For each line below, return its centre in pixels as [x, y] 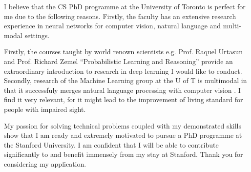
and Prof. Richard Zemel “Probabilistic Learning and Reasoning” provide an [118, 61]
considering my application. [45, 163]
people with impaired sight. [45, 109]
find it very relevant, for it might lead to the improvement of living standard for [124, 99]
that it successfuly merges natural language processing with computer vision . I [122, 90]
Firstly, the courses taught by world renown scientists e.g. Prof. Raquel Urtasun [124, 52]
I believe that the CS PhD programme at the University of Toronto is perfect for [125, 6]
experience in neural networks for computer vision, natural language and [113, 26]
